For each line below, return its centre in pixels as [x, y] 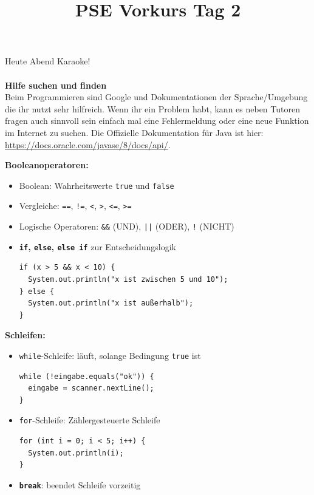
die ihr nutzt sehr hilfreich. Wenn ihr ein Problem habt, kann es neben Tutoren [152, 108]
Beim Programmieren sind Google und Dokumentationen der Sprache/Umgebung [156, 97]
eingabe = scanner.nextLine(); [91, 388]
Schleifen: [25, 335]
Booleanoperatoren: [47, 165]
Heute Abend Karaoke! [48, 61]
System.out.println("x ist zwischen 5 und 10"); [128, 279]
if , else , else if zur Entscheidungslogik [98, 246]
